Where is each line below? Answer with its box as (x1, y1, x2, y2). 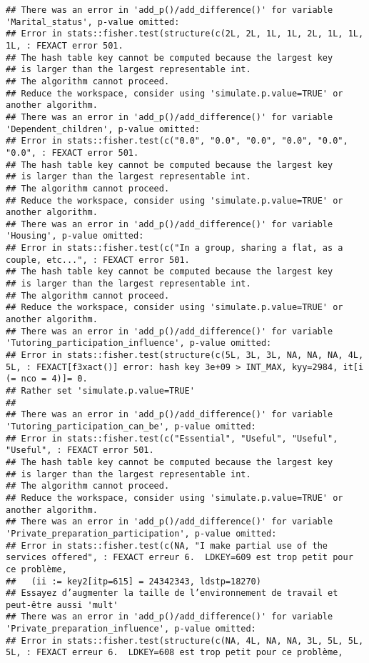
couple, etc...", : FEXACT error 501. (6, 254, 190, 265)
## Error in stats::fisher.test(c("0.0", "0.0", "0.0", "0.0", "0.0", (6, 136, 348, 146)
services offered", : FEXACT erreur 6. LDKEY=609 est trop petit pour (6, 552, 353, 563)
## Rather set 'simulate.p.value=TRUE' (6, 386, 195, 396)
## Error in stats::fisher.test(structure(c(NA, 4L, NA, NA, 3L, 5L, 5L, (6, 635, 364, 646)
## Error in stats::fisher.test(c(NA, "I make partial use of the (6, 540, 328, 551)
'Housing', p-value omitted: (6, 231, 144, 241)
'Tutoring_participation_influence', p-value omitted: (6, 338, 272, 349)
